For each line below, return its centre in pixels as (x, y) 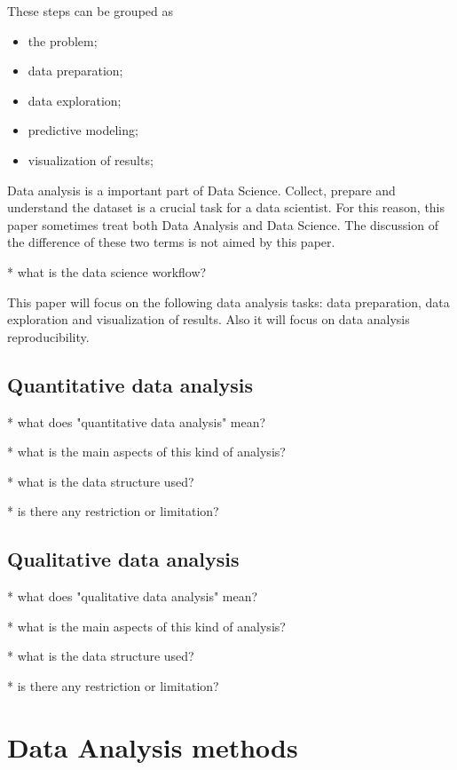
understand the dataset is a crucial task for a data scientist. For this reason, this (226, 207)
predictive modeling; (83, 130)
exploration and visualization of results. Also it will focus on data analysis (209, 319)
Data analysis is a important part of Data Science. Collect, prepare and (201, 190)
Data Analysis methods (153, 746)
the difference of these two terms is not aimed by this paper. (171, 242)
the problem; (63, 40)
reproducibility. (48, 336)
